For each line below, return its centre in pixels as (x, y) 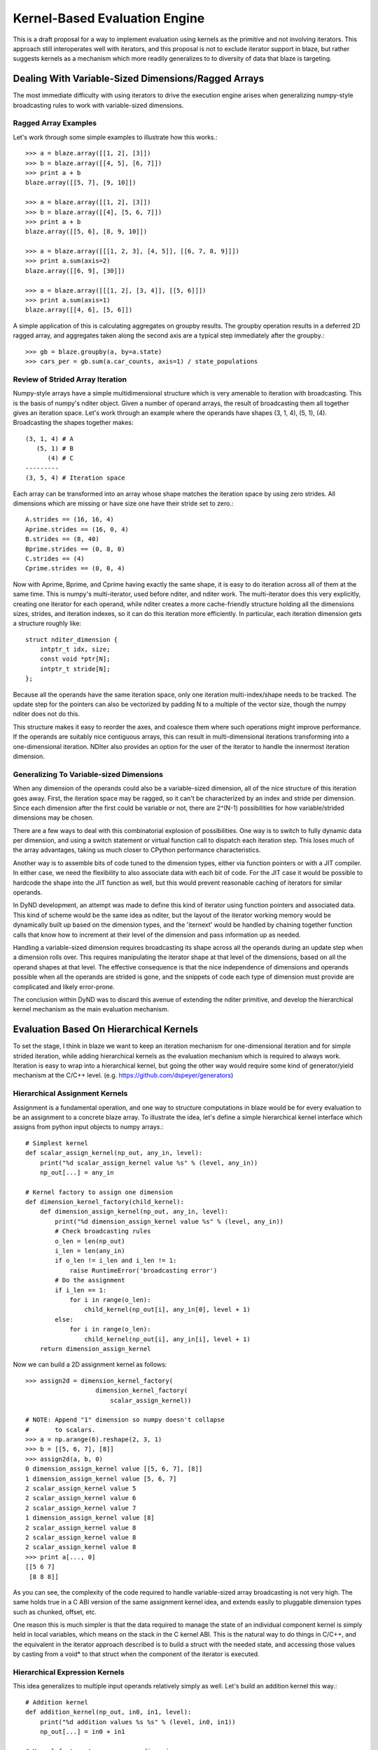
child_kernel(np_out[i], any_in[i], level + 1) (168, 1339)
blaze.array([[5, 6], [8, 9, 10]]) (86, 232)
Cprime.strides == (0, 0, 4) (75, 568)
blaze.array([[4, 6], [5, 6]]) (79, 310)
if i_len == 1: (81, 1290)
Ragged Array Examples (55, 123)
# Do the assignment (90, 1280)
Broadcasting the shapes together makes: (73, 423)
